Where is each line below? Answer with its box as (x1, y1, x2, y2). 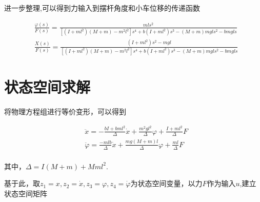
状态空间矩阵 (4, 188, 47, 198)
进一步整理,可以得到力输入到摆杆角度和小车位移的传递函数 (4, 3, 200, 13)
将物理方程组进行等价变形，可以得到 (4, 106, 126, 117)
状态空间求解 (4, 76, 91, 97)
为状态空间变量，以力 (130, 178, 203, 189)
